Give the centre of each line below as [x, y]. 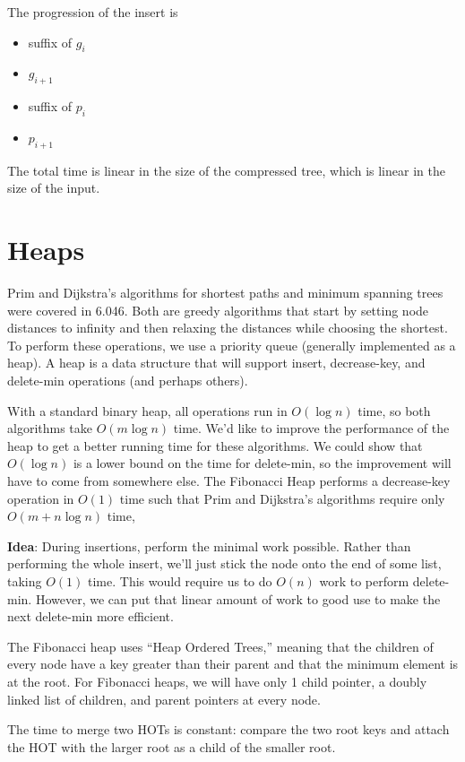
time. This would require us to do [180, 581]
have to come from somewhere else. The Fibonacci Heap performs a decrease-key [229, 481]
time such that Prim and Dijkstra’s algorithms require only [282, 498]
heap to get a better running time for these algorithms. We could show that [215, 445]
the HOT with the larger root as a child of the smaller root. [172, 746]
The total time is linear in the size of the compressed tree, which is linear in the [226, 170]
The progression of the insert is [93, 12]
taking [25, 581]
